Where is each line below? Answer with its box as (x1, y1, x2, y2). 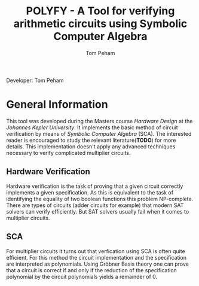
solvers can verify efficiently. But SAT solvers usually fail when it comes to (6, 208, 189, 215)
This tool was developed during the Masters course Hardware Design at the (6, 117, 193, 124)
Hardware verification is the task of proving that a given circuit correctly (6, 182, 183, 190)
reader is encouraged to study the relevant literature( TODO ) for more (6, 136, 176, 144)
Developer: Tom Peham (6, 77, 64, 84)
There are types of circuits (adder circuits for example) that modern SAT (6, 202, 184, 209)
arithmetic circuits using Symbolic (13, 17, 188, 31)
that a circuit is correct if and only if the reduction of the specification (6, 266, 177, 273)
